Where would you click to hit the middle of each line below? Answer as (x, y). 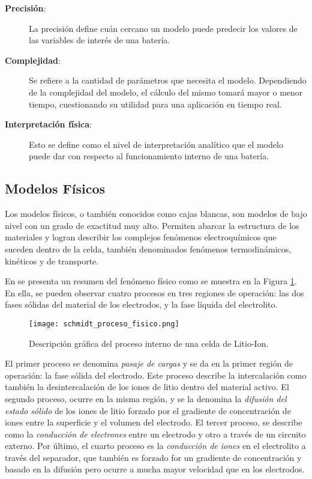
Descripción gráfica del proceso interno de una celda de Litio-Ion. (149, 343)
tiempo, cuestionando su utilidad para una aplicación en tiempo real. (155, 104)
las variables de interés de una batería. (100, 40)
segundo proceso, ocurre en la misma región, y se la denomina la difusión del (146, 398)
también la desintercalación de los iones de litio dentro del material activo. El (147, 387)
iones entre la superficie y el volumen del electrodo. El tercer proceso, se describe (154, 422)
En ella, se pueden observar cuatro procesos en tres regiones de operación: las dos (154, 292)
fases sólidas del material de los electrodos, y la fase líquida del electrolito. (141, 304)
